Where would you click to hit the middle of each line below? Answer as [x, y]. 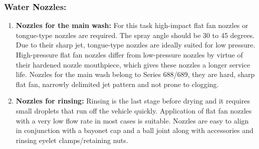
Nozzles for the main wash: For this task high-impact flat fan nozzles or [132, 25]
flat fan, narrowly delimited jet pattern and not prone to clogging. [117, 84]
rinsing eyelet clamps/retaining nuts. [72, 140]
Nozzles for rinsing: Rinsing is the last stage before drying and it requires [133, 101]
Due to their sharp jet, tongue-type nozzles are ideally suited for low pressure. [136, 45]
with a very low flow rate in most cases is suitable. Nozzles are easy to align [132, 120]
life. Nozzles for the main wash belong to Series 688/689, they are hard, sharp [135, 74]
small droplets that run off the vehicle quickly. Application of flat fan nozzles [134, 110]
